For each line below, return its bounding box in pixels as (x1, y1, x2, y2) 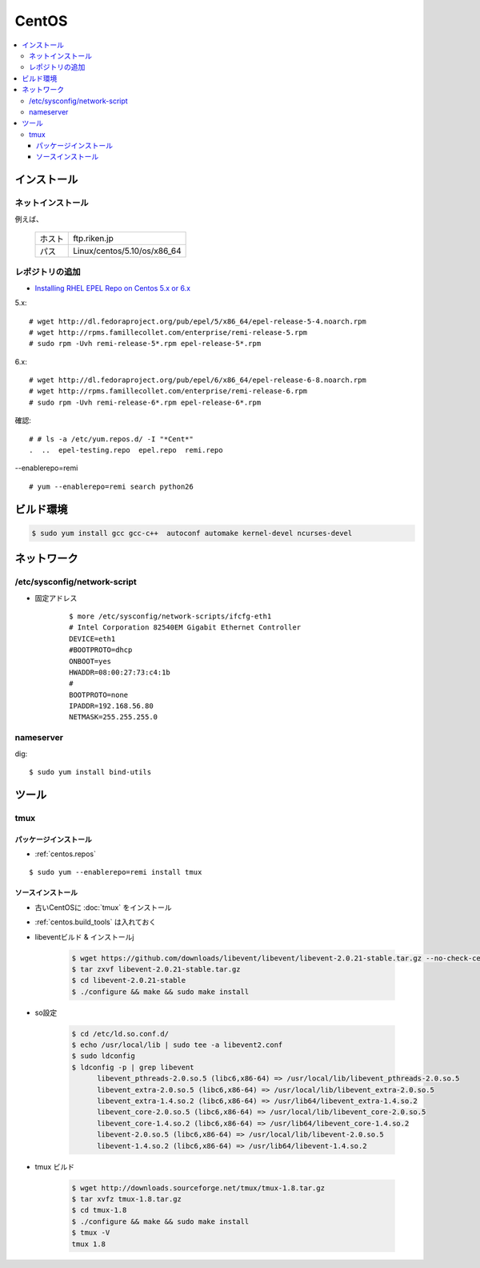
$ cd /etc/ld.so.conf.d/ (71, 1029, 170, 1038)
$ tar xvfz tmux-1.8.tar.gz (71, 1194, 182, 1203)
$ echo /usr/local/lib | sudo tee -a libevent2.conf (71, 1041, 283, 1049)
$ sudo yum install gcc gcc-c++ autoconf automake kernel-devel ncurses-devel (31, 529, 353, 537)
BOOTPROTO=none (69, 690, 129, 699)
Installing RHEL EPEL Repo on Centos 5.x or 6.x (34, 283, 191, 292)
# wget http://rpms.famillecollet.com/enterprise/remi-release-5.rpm (29, 328, 308, 336)
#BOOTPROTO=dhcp (69, 646, 133, 654)
